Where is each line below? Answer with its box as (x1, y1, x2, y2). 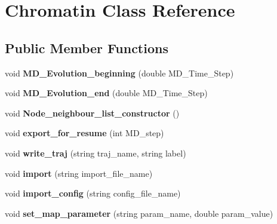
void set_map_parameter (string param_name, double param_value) (5, 207, 273, 219)
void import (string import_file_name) (5, 167, 153, 179)
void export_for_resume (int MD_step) (5, 127, 164, 139)
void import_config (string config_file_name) (5, 187, 181, 200)
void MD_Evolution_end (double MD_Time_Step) (5, 87, 208, 99)
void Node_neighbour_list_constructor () (5, 106, 180, 119)
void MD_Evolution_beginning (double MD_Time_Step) (5, 66, 234, 79)
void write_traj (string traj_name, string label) (5, 146, 186, 159)
